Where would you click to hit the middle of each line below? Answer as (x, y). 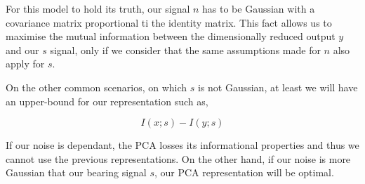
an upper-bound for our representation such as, (107, 101)
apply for (25, 64)
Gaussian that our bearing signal (76, 172)
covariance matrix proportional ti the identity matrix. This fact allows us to (169, 22)
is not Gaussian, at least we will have (278, 87)
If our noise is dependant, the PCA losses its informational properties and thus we (182, 145)
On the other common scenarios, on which (97, 87)
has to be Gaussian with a (259, 8)
